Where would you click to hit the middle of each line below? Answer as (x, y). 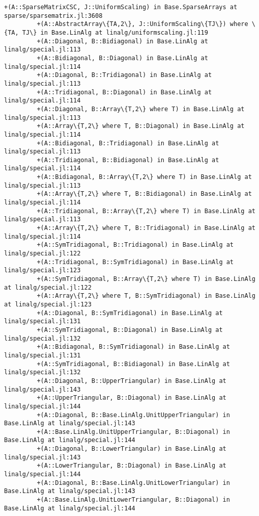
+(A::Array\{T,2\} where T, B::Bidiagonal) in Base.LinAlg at (144, 194)
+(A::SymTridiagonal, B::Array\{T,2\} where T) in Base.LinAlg (146, 279)
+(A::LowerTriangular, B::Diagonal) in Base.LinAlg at (132, 466)
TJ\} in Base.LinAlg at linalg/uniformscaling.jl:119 (115, 32)
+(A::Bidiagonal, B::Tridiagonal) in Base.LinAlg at (128, 143)
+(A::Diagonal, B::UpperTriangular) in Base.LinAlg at (132, 381)
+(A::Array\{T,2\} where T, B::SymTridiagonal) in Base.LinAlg (146, 296)
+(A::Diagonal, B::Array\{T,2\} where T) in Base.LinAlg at (141, 109)
